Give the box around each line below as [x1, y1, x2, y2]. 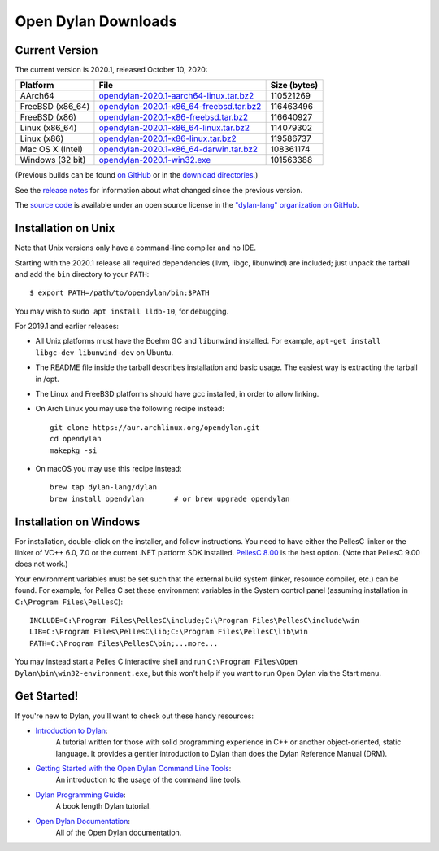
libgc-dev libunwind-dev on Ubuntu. [35, 347, 174, 358]
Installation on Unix [15, 222, 115, 235]
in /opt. [35, 374, 60, 384]
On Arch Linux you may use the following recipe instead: [35, 404, 225, 414]
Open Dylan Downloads [15, 12, 177, 30]
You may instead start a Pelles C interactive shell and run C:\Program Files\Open [15, 656, 298, 667]
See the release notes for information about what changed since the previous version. [15, 185, 303, 195]
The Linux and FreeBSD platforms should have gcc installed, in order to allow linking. [35, 389, 319, 399]
